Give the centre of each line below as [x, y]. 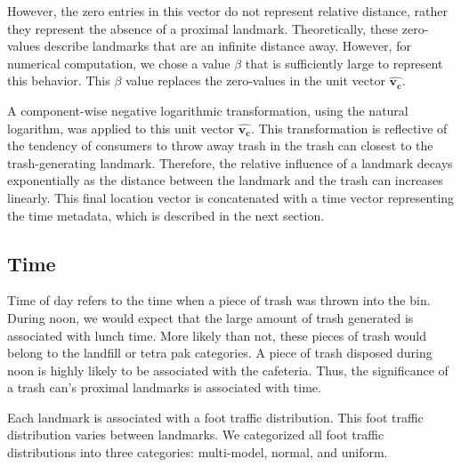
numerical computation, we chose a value [119, 63]
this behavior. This [59, 81]
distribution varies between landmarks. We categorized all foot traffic [196, 435]
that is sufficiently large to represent [344, 63]
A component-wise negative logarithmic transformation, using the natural [208, 110]
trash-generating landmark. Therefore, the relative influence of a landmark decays [230, 162]
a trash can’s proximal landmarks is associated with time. [164, 387]
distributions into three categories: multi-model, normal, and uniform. [198, 452]
